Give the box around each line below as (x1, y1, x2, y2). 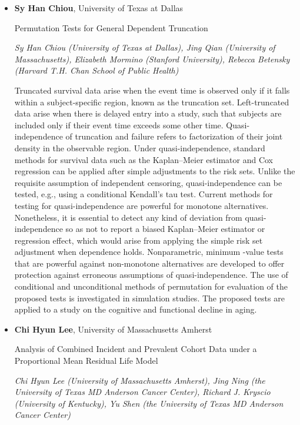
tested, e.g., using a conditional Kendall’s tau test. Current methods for (14, 188, 273, 200)
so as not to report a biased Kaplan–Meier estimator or (65, 223, 265, 235)
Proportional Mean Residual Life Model (14, 354, 158, 367)
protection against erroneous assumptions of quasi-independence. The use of (14, 268, 288, 281)
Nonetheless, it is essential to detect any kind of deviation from (14, 211, 242, 223)
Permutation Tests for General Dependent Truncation (14, 21, 208, 34)
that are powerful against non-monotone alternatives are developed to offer (14, 257, 285, 269)
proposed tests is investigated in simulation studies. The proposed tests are (14, 291, 285, 304)
